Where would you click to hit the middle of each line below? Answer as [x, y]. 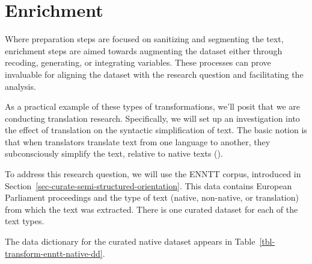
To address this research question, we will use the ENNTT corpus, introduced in [153, 174]
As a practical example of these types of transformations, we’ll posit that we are [152, 106]
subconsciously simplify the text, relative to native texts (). [114, 153]
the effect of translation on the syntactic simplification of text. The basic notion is [156, 130]
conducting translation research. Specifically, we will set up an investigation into [152, 118]
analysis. [20, 86]
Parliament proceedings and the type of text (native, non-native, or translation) [152, 197]
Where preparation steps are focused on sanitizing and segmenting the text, [144, 39]
